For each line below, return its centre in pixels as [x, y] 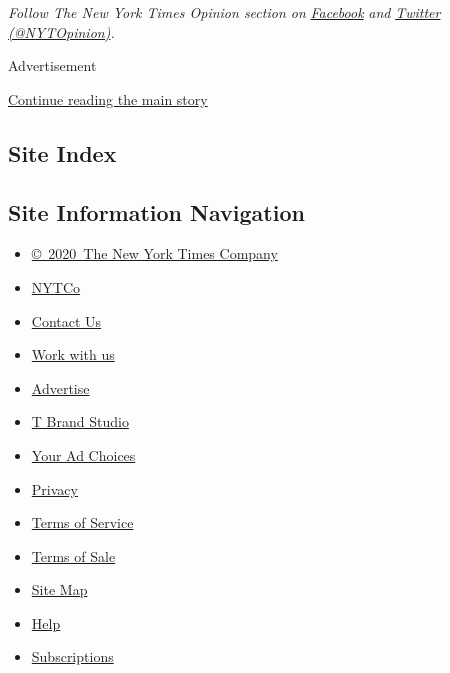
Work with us [73, 354]
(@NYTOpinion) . [61, 31]
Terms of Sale [73, 555]
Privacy [54, 488]
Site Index [62, 152]
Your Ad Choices [83, 454]
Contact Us [66, 320]
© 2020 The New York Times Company [154, 253]
